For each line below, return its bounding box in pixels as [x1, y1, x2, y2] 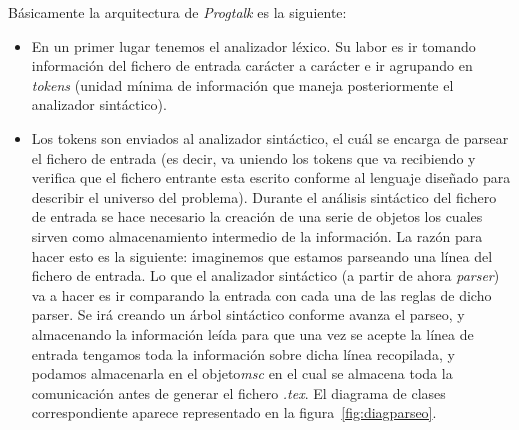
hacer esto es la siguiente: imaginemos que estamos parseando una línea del [31, 245, 493, 266]
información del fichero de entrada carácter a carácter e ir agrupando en [31, 55, 473, 76]
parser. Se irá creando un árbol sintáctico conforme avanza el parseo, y [31, 304, 465, 325]
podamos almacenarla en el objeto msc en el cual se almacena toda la [31, 363, 453, 384]
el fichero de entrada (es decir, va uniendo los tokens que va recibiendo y [31, 147, 476, 168]
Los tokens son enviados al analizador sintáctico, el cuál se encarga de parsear [31, 127, 509, 148]
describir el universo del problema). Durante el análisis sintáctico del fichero [31, 186, 497, 207]
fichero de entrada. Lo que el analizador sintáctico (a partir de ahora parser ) [31, 265, 500, 286]
